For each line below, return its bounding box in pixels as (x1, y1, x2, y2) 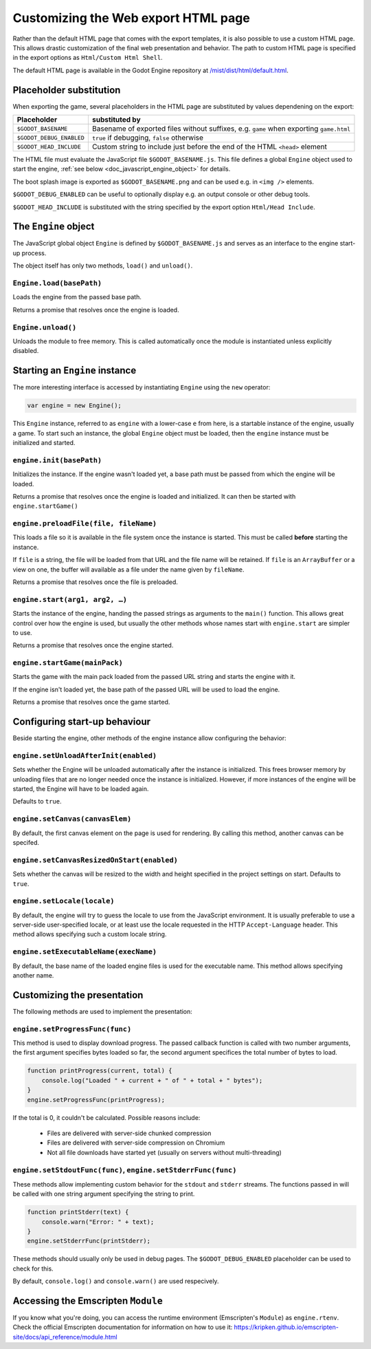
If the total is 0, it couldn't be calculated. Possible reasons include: (12, 1113, 201, 1121)
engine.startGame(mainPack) (12, 658, 124, 667)
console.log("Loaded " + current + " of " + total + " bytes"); (41, 1077, 263, 1084)
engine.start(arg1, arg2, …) (12, 595, 127, 604)
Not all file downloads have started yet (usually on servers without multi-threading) (47, 1148, 282, 1156)
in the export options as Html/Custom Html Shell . (12, 54, 163, 62)
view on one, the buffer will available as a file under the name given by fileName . (12, 565, 245, 574)
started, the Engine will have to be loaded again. (12, 785, 149, 793)
